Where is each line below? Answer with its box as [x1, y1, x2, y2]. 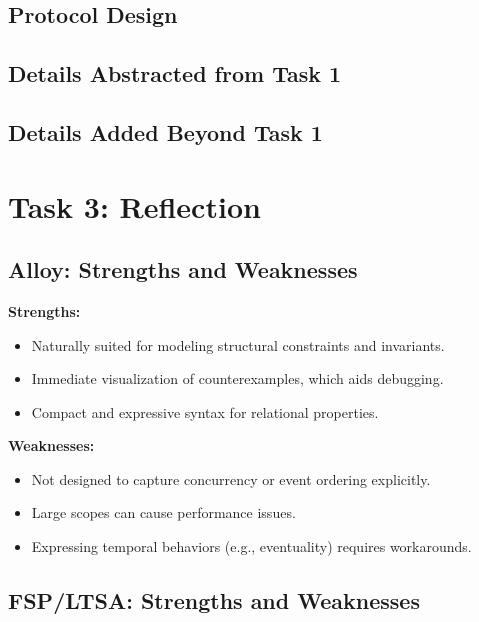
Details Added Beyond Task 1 [8, 116, 323, 147]
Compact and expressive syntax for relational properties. [31, 401, 379, 422]
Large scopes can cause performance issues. [31, 502, 296, 523]
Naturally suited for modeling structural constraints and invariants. [31, 334, 445, 355]
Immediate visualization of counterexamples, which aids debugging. [31, 368, 444, 389]
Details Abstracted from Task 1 [8, 58, 342, 89]
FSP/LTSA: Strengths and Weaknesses [8, 585, 420, 616]
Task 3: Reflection [8, 185, 261, 226]
